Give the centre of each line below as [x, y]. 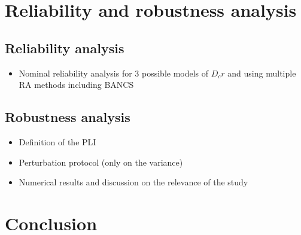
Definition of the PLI [57, 141]
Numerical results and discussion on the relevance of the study [133, 182]
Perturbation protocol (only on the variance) [101, 162]
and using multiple [262, 73]
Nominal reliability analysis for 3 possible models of [114, 73]
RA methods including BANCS [76, 85]
